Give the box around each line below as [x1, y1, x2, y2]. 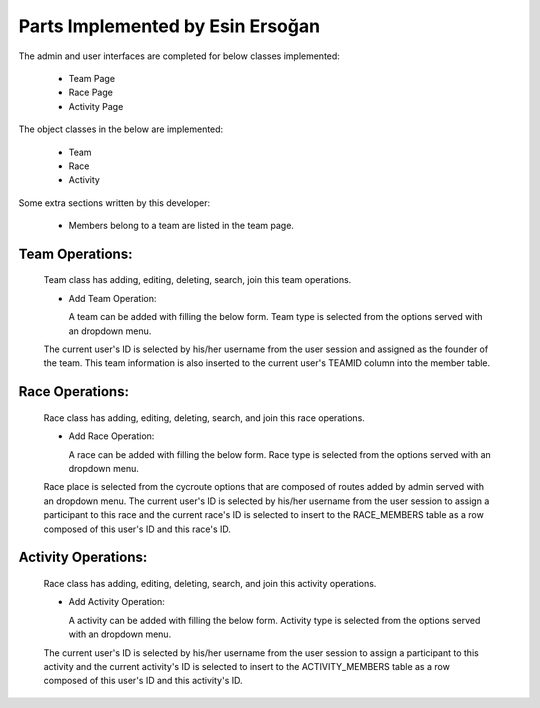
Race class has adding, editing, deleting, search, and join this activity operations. [43, 577, 377, 589]
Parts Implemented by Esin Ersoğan [18, 15, 320, 37]
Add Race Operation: [68, 430, 155, 442]
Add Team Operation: [68, 292, 157, 304]
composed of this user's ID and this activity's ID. [43, 675, 244, 687]
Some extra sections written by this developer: [18, 196, 211, 209]
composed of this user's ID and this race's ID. [43, 523, 232, 535]
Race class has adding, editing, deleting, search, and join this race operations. [43, 411, 365, 424]
